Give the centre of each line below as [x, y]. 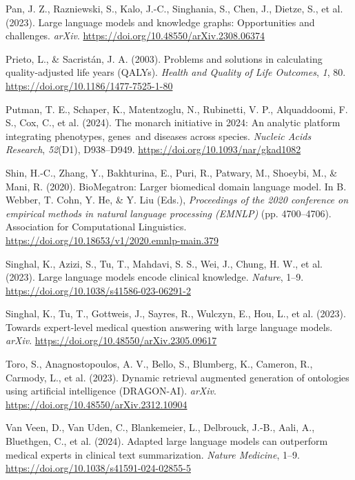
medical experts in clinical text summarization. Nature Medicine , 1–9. [153, 454]
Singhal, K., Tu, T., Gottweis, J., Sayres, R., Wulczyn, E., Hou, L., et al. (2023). [176, 313]
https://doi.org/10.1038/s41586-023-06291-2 [98, 290]
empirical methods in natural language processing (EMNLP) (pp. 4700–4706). [169, 213]
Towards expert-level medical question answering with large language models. [169, 327]
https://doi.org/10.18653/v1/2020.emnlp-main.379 [112, 240]
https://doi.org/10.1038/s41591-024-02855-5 [98, 468]
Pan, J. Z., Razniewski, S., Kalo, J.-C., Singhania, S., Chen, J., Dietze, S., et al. [174, 8]
